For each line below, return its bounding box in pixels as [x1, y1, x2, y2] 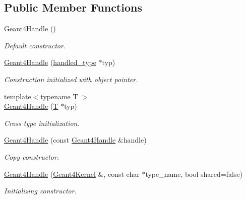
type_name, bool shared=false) [145, 168, 243, 179]
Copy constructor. [4, 151, 59, 162]
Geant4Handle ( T [4, 101, 58, 111]
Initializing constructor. [4, 185, 77, 196]
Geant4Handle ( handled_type [4, 57, 96, 68]
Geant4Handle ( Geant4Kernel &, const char [4, 168, 140, 179]
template [4, 91, 31, 101]
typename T [40, 91, 78, 101]
